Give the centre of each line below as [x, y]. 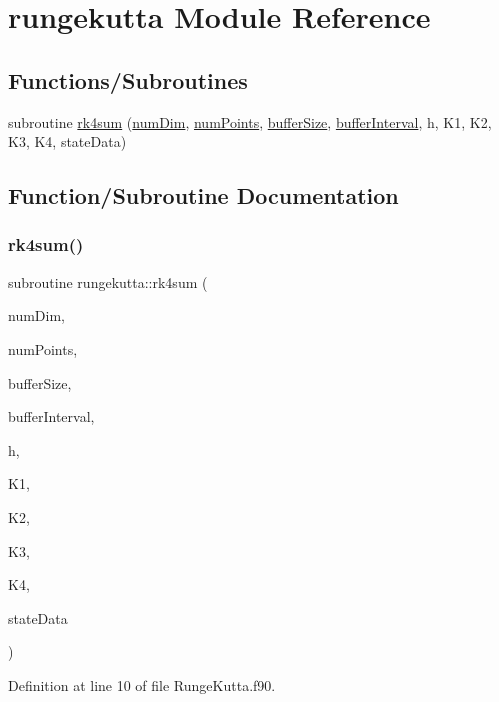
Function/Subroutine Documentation [203, 195]
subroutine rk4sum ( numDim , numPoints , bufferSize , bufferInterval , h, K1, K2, [250, 121]
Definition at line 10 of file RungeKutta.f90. [142, 684]
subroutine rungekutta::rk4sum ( [108, 281]
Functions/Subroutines [128, 79]
